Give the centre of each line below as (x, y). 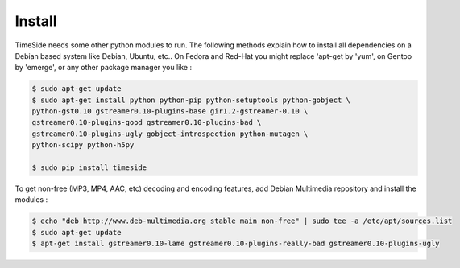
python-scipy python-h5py (83, 145)
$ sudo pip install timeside (89, 168)
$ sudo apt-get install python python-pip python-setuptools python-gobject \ (191, 100)
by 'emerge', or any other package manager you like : (104, 68)
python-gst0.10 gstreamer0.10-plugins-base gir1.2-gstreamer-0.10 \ (170, 111)
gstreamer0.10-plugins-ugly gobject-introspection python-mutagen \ (170, 134)
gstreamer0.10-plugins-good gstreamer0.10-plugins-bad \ (147, 122)
